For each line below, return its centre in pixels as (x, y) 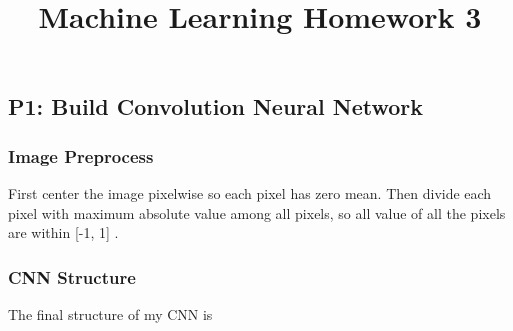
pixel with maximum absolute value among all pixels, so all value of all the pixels (257, 212)
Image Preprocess (81, 155)
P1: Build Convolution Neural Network (216, 106)
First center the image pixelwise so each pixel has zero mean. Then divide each (250, 192)
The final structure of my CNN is (110, 313)
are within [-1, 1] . (63, 232)
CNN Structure (72, 276)
